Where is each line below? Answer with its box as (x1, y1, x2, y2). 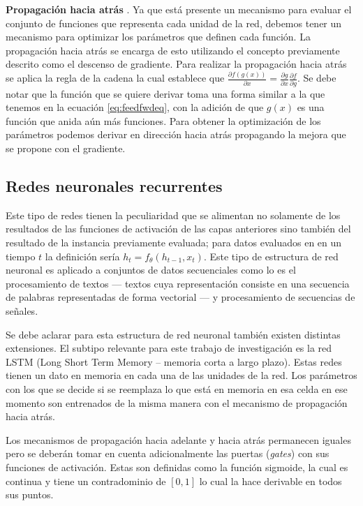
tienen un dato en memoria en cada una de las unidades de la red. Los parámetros (6, 368, 357, 382)
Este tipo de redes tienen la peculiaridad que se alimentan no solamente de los (6, 207, 341, 222)
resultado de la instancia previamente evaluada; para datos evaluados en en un (6, 235, 342, 250)
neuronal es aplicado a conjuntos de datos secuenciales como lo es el (6, 262, 296, 277)
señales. (6, 303, 38, 318)
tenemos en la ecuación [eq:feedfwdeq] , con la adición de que (6, 100, 264, 114)
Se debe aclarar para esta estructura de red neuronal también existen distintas (6, 327, 341, 341)
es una (297, 100, 325, 114)
